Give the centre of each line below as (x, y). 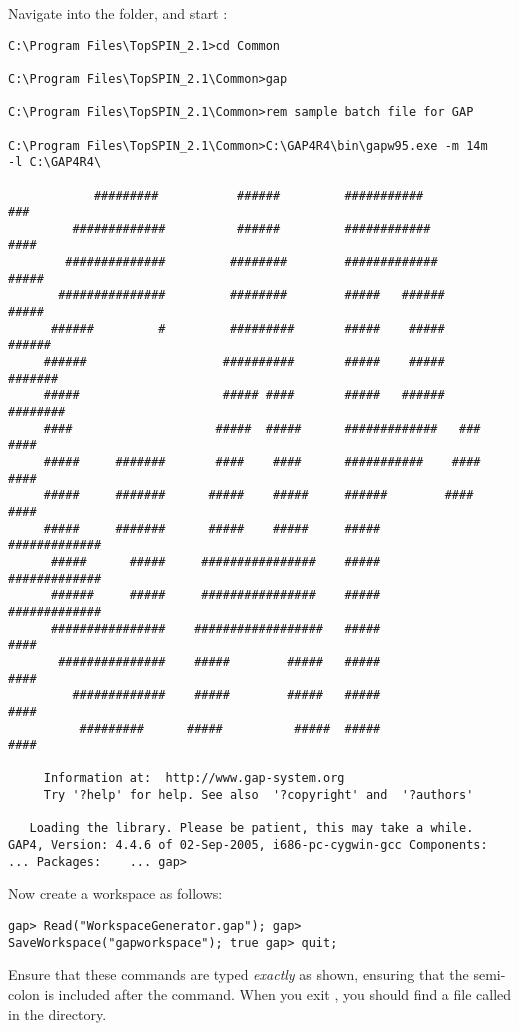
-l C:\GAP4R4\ (55, 162)
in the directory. (57, 1013)
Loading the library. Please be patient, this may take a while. (251, 828)
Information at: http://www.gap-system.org (194, 778)
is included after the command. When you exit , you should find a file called (278, 993)
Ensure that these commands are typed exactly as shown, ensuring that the (238, 974)
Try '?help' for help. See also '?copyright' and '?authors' (258, 795)
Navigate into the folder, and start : (118, 13)
